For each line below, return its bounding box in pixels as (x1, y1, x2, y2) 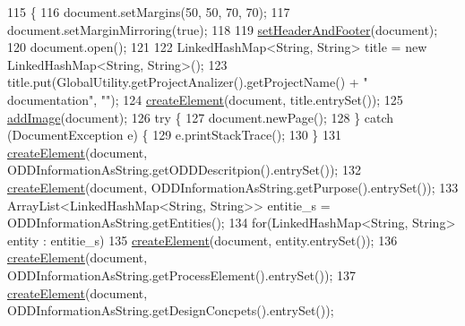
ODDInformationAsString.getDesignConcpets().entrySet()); (7, 301, 334, 320)
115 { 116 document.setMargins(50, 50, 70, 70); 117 (7, 3, 290, 21)
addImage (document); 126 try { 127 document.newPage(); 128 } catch (7, 107, 394, 126)
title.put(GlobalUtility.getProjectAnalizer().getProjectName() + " (7, 73, 368, 91)
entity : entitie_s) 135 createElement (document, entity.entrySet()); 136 (7, 230, 398, 249)
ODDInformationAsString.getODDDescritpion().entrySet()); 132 (7, 160, 361, 179)
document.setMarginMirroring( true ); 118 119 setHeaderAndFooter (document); (7, 20, 438, 39)
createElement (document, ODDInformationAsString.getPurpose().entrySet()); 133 (7, 177, 459, 196)
